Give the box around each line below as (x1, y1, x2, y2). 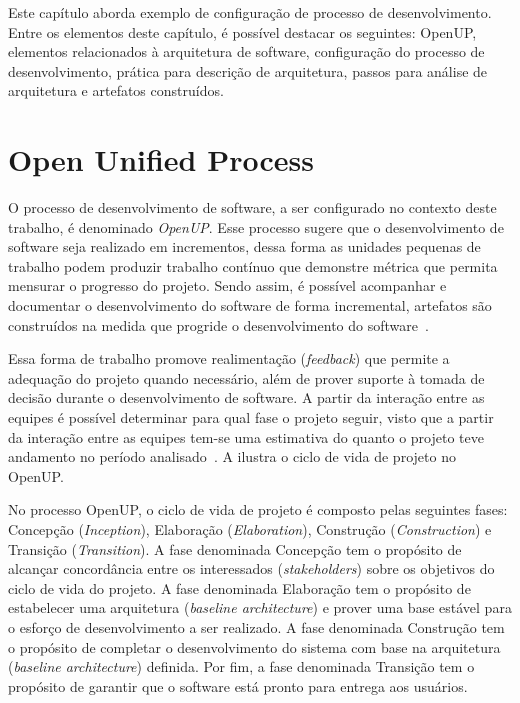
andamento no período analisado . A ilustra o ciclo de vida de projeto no (8, 446, 456, 467)
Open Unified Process (8, 139, 314, 180)
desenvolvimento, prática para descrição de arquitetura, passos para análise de (8, 60, 488, 81)
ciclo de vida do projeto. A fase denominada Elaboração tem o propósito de (8, 577, 471, 598)
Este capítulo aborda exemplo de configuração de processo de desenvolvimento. (8, 2, 492, 22)
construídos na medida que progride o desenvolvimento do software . (8, 314, 429, 335)
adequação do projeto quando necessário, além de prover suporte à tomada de (8, 367, 485, 388)
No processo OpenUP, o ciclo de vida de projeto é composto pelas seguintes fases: (8, 499, 508, 520)
